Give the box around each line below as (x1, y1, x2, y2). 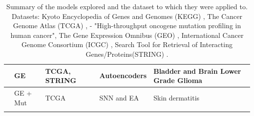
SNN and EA (99, 92, 139, 102)
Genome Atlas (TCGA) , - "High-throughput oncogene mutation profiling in (13, 20, 241, 31)
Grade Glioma (153, 75, 202, 85)
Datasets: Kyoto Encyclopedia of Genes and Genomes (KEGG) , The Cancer (12, 11, 242, 21)
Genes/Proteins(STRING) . (85, 49, 169, 59)
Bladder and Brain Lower (153, 66, 241, 76)
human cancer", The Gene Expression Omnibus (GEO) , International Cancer (10, 30, 244, 40)
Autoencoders (99, 70, 147, 81)
